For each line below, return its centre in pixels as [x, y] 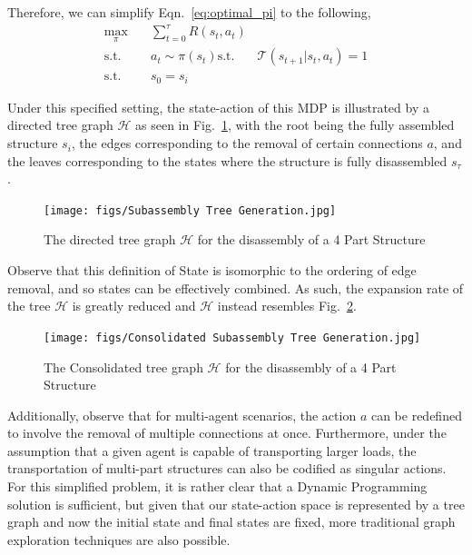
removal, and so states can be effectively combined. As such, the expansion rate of [236, 287]
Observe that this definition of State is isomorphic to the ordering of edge [212, 270]
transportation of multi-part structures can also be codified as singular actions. [227, 468]
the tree [29, 306]
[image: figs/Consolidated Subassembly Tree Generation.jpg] [232, 337]
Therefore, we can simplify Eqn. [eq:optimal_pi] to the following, [189, 12]
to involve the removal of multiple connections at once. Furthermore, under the [227, 433]
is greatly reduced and [134, 306]
